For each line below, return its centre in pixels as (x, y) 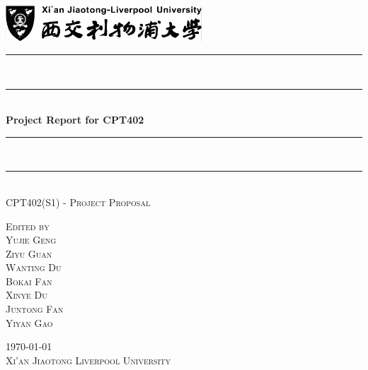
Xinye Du (27, 295)
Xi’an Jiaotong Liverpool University (88, 360)
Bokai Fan (29, 281)
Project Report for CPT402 (75, 120)
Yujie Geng (31, 240)
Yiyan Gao (29, 322)
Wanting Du (34, 267)
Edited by (28, 226)
